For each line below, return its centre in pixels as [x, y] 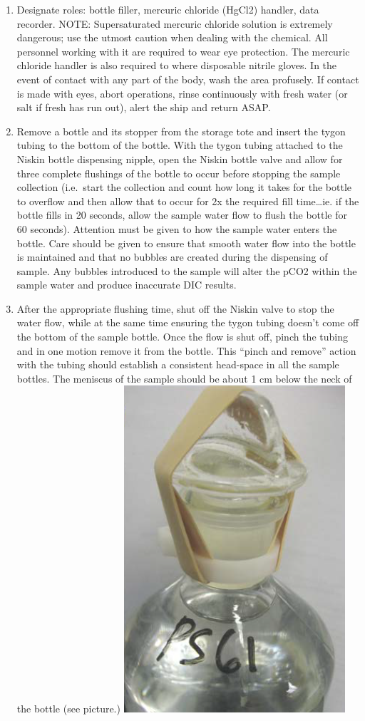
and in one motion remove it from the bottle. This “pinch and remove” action [186, 350]
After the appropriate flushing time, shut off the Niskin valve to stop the [175, 308]
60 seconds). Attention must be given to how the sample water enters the [177, 228]
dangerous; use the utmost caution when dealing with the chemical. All [172, 37]
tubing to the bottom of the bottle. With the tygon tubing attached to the [180, 145]
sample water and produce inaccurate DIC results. [127, 285]
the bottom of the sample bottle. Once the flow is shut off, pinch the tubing [182, 337]
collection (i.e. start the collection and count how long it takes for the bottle [184, 187]
